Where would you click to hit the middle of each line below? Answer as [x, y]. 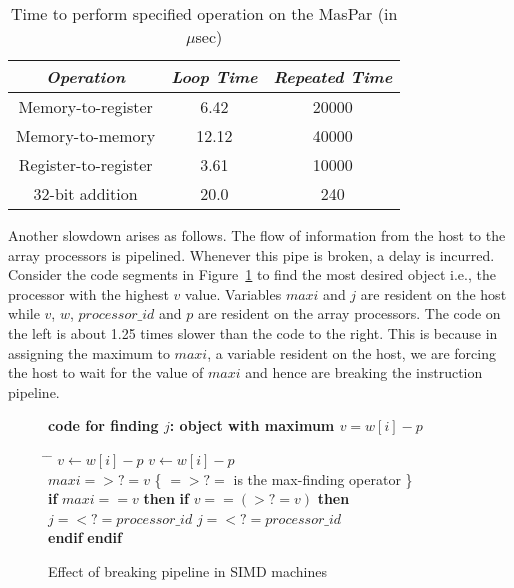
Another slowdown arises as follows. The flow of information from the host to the [257, 235]
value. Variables [233, 293]
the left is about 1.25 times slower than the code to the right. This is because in [253, 332]
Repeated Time [333, 76]
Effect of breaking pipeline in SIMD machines [187, 570]
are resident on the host [433, 293]
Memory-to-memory [86, 135]
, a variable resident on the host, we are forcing [352, 352]
